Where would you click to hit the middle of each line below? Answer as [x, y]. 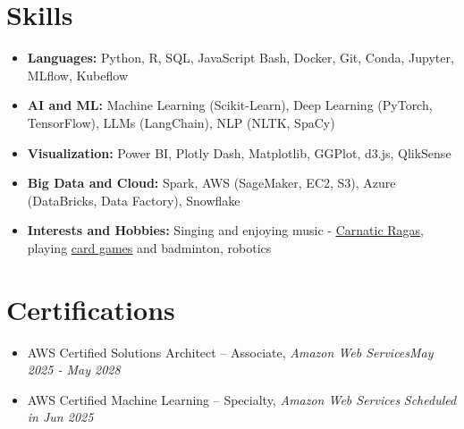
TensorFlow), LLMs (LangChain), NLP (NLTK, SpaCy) [181, 122]
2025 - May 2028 [74, 370]
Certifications [91, 309]
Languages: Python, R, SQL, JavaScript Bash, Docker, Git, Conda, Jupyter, [240, 58]
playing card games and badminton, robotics [149, 247]
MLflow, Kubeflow [78, 75]
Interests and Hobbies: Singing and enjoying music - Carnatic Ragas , [225, 230]
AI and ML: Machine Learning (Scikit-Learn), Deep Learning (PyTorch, [230, 105]
